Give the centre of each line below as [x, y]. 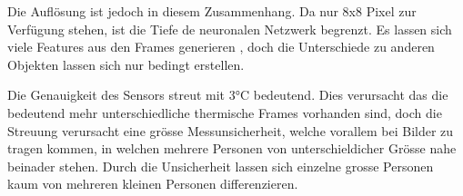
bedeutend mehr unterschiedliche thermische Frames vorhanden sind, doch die [225, 112]
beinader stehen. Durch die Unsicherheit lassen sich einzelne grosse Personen [221, 166]
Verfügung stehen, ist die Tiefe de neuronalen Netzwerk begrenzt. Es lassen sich [230, 29]
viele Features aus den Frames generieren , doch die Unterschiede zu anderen [221, 47]
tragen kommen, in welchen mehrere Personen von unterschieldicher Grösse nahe [232, 148]
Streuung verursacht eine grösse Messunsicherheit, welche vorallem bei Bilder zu [231, 130]
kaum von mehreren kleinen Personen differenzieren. [153, 184]
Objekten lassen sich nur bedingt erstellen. [126, 64]
